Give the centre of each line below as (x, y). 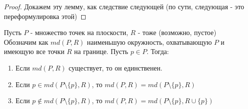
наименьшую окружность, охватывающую (149, 42)
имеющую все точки (34, 51)
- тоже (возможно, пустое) (177, 32)
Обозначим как (26, 42)
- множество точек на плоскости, (79, 32)
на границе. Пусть (101, 51)
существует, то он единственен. (115, 67)
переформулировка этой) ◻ (45, 16)
